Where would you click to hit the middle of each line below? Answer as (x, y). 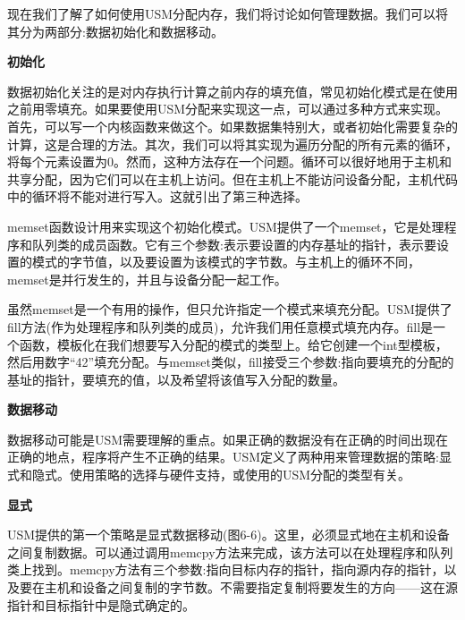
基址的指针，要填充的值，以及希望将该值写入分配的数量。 (176, 379)
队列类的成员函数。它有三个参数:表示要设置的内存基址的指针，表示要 (234, 244)
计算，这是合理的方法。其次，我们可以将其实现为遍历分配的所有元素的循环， (232, 144)
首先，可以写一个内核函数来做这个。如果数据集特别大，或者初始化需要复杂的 (232, 126)
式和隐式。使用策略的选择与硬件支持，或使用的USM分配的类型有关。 (209, 475)
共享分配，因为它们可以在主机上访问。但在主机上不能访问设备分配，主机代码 (232, 178)
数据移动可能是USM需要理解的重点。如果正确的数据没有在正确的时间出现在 (228, 439)
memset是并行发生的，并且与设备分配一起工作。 (147, 279)
